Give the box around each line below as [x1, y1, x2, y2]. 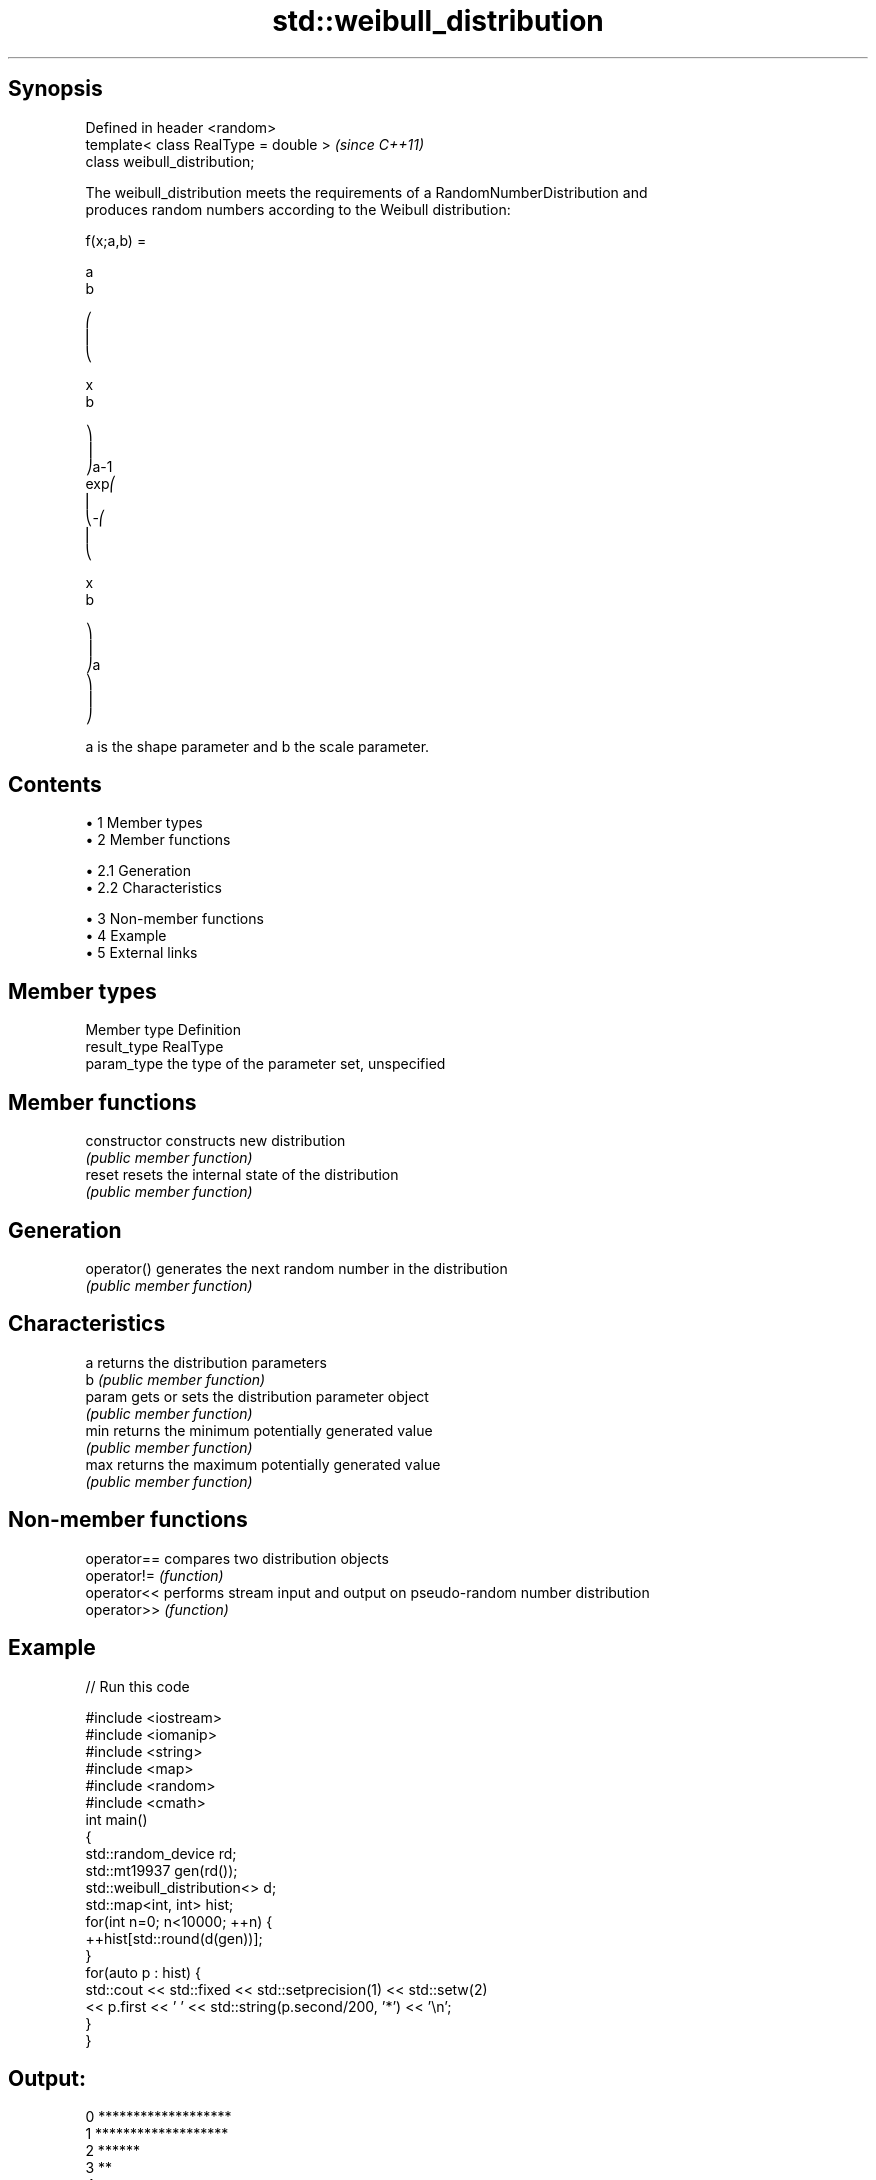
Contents [8, 772, 102, 798]
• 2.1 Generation [85, 862, 192, 880]
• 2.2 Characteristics [85, 879, 222, 897]
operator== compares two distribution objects [85, 1549, 389, 1567]
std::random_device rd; [85, 1844, 237, 1862]
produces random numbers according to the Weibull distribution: [85, 200, 511, 218]
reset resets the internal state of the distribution [85, 1166, 399, 1184]
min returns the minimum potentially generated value [85, 1421, 433, 1439]
